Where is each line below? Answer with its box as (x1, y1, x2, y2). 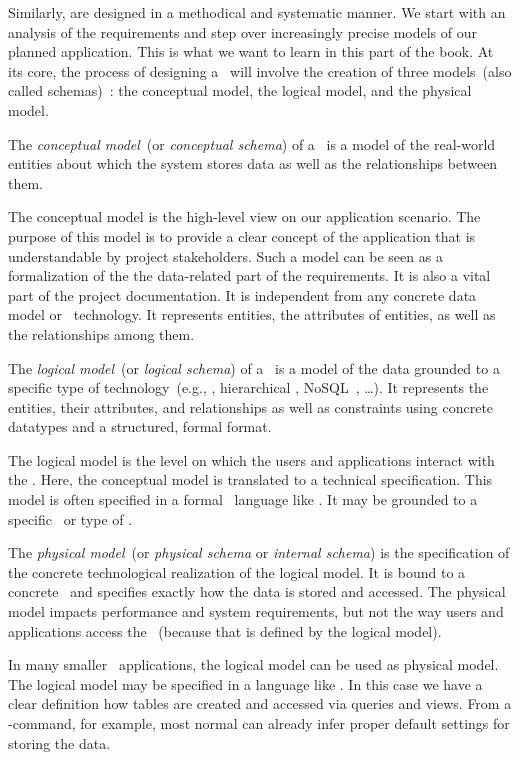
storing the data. (8, 732, 111, 753)
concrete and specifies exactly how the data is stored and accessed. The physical (8, 581, 506, 602)
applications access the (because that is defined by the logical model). (8, 620, 442, 641)
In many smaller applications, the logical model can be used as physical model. (8, 654, 499, 675)
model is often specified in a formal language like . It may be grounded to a (8, 489, 478, 510)
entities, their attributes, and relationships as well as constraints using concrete (8, 396, 494, 417)
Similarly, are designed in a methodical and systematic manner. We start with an (8, 2, 506, 22)
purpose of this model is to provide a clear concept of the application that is (8, 225, 476, 246)
